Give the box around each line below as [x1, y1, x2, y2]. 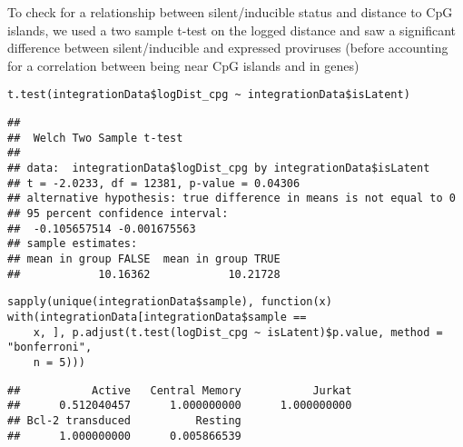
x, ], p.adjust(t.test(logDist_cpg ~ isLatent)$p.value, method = [33, 325, 443, 339]
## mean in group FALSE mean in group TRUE [7, 252, 281, 265]
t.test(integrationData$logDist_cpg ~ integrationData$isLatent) [7, 88, 410, 102]
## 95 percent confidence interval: [7, 206, 229, 220]
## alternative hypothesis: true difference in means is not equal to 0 [7, 192, 456, 205]
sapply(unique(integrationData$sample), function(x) [7, 295, 332, 309]
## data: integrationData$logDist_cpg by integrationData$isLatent [7, 162, 430, 174]
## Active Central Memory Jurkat [7, 383, 352, 397]
